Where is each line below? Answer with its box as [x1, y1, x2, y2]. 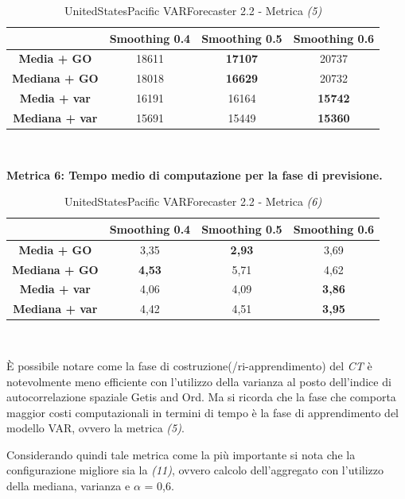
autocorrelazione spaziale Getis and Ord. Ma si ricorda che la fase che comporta [6, 389, 396, 405]
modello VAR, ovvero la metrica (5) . [6, 420, 185, 436]
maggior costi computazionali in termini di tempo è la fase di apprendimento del [6, 404, 399, 420]
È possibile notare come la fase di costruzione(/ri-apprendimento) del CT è [6, 357, 372, 373]
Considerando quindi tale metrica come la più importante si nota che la [6, 446, 356, 462]
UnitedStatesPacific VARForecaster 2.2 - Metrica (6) [64, 193, 322, 210]
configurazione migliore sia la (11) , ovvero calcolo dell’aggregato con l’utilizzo [6, 462, 384, 478]
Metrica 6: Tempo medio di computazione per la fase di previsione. [6, 166, 383, 183]
